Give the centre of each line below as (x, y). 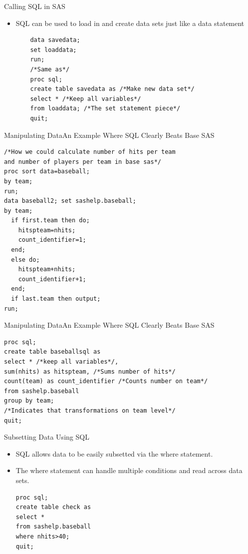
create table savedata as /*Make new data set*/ (112, 89)
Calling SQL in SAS (35, 6)
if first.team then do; (50, 221)
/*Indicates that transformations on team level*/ (90, 410)
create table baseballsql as (52, 352)
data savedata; (55, 40)
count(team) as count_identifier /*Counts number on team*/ (106, 381)
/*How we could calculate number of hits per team (90, 152)
